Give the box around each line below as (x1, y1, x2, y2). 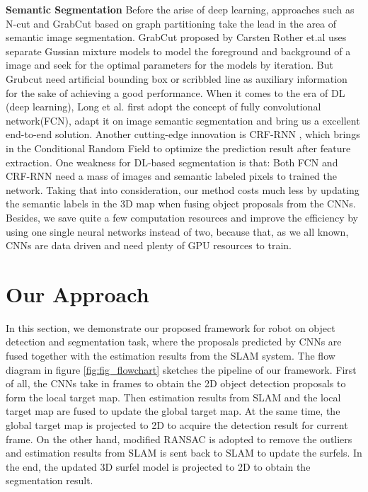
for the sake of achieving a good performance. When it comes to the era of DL (6, 85, 345, 100)
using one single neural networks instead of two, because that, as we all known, (6, 224, 349, 239)
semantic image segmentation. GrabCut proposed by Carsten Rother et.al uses (6, 30, 347, 45)
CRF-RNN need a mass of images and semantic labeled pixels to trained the (6, 168, 338, 183)
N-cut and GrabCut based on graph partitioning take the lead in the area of (6, 16, 337, 30)
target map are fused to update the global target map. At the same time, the (6, 404, 340, 418)
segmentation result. (6, 473, 93, 488)
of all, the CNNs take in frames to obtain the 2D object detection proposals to (6, 376, 346, 391)
